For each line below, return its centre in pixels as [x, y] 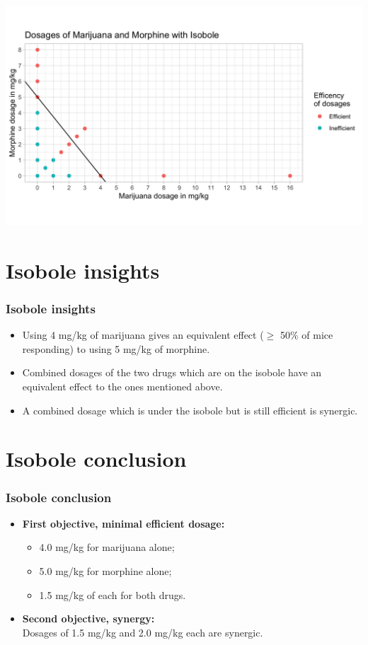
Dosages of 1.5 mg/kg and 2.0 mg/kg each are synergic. [143, 632]
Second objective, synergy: [88, 618]
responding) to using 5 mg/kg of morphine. [116, 348]
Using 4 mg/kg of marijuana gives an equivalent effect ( [143, 335]
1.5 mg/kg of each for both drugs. [113, 594]
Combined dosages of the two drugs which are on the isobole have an [172, 372]
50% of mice [306, 335]
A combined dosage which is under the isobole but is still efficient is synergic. [190, 410]
